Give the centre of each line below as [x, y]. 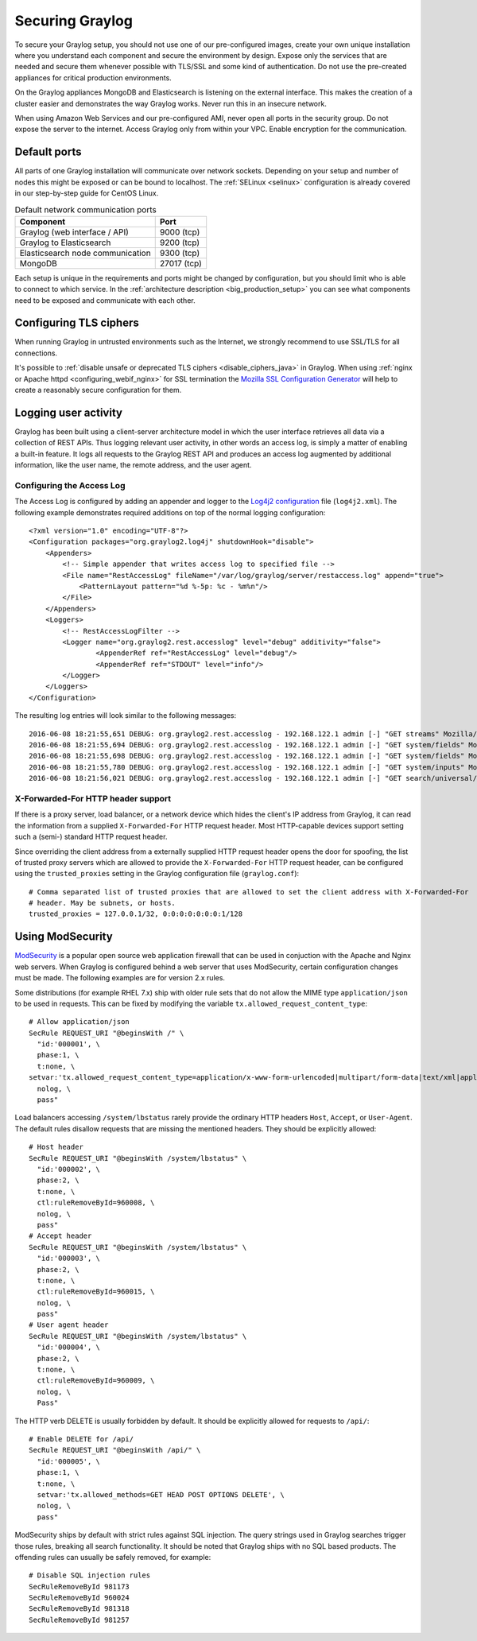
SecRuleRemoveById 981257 [79, 1620]
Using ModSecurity [64, 937]
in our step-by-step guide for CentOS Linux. [87, 193]
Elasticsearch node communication [85, 253]
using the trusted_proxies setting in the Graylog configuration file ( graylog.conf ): [157, 874]
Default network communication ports [85, 209]
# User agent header [69, 1325]
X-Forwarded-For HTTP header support [93, 798]
